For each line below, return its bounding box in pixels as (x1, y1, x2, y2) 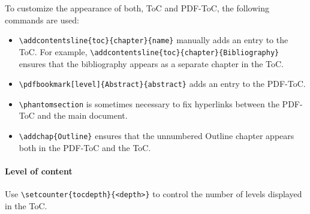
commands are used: (5, 13, 79, 26)
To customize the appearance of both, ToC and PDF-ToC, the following (5, 2, 269, 14)
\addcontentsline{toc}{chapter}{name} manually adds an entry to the (19, 34, 288, 46)
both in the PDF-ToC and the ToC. (19, 141, 151, 153)
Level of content (5, 164, 73, 177)
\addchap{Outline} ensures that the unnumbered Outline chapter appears (19, 129, 294, 141)
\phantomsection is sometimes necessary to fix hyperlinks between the (19, 97, 279, 110)
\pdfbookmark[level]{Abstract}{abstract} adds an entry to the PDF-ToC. (19, 77, 306, 90)
